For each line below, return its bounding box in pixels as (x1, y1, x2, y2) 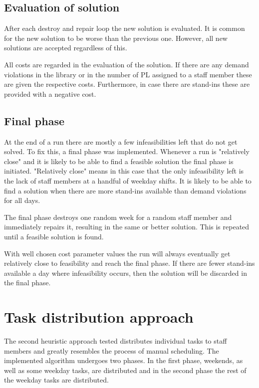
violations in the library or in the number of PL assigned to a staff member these (4, 69, 252, 79)
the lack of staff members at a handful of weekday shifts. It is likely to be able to (4, 175, 252, 186)
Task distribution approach (4, 307, 194, 327)
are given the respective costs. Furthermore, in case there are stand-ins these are (4, 79, 250, 89)
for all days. (4, 195, 40, 205)
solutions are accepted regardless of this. (4, 42, 127, 53)
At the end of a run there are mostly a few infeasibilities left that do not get (4, 136, 238, 147)
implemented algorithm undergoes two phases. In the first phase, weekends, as (4, 355, 243, 366)
